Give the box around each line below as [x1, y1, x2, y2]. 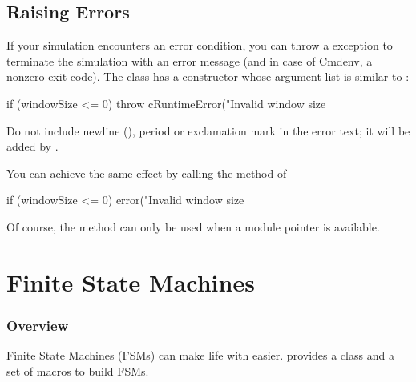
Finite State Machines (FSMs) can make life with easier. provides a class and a [6, 347, 394, 364]
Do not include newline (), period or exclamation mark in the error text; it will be [6, 122, 410, 139]
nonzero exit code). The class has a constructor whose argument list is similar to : [6, 68, 410, 85]
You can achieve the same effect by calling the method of [6, 164, 287, 181]
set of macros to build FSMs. [6, 362, 149, 379]
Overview [6, 315, 69, 335]
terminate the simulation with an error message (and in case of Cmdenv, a [6, 52, 373, 69]
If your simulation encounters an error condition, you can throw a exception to [6, 37, 393, 54]
